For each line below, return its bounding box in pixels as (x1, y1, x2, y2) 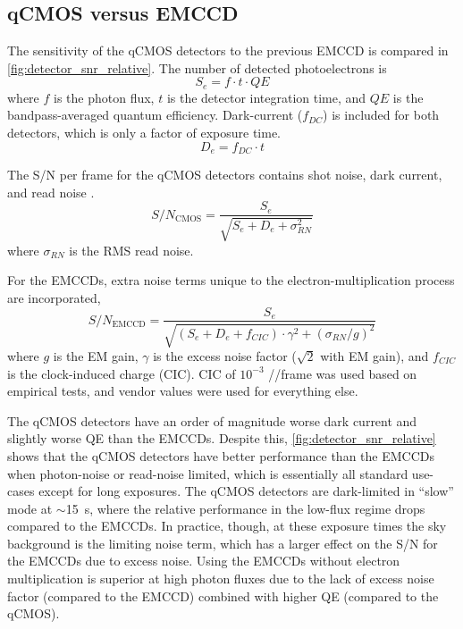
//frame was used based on (268, 364, 417, 382)
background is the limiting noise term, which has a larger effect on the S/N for (7, 533, 438, 552)
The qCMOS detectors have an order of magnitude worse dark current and (7, 411, 417, 430)
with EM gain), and (320, 346, 429, 365)
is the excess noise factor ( (153, 346, 297, 365)
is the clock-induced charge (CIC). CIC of (7, 364, 236, 382)
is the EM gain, (53, 346, 139, 365)
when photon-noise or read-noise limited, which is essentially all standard (7, 464, 408, 482)
